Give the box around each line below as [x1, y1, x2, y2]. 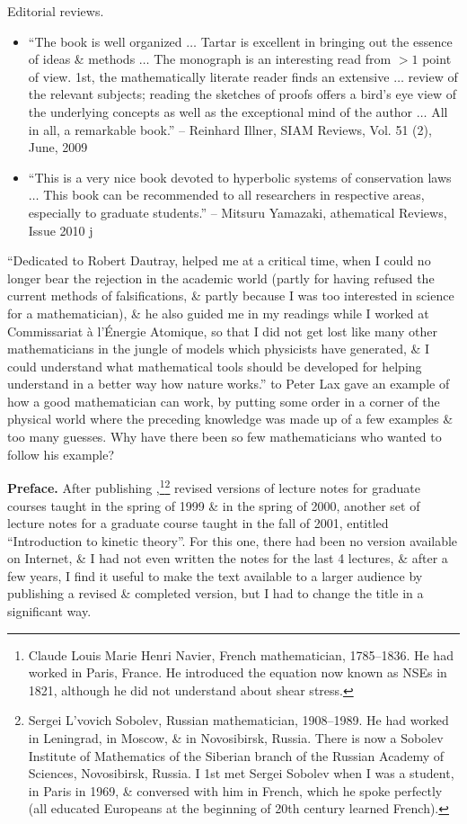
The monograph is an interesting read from [154, 49, 392, 68]
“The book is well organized [28, 31, 182, 50]
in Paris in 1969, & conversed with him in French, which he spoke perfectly [28, 781, 443, 800]
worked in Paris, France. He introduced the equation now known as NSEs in [28, 663, 447, 682]
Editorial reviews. [7, 2, 104, 20]
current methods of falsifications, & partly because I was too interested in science [7, 286, 454, 305]
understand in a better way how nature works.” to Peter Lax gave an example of [7, 374, 450, 393]
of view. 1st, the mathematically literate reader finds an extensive [28, 67, 390, 85]
